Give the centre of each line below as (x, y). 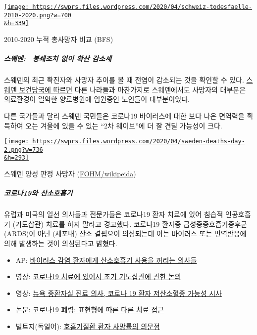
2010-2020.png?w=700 (38, 15)
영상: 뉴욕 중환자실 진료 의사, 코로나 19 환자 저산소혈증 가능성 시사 (119, 293)
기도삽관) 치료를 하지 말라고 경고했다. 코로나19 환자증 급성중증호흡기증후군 (131, 224)
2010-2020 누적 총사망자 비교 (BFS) (59, 39)
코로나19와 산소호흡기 (38, 193)
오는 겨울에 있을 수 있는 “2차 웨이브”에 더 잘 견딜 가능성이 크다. (124, 125)
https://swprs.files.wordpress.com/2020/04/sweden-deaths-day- (139, 142)
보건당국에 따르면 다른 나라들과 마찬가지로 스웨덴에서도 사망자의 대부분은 (132, 89)
